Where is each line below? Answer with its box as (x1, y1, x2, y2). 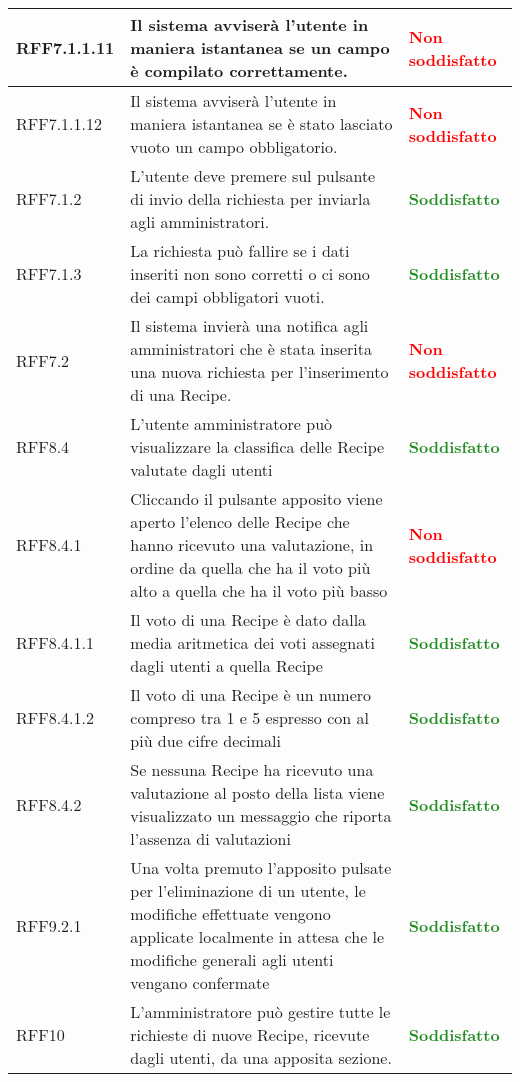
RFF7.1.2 (16, 187, 82, 210)
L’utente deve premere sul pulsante (130, 164, 376, 187)
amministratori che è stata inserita (130, 337, 373, 360)
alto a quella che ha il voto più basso (130, 579, 388, 602)
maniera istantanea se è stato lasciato (130, 112, 393, 135)
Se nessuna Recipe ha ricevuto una (130, 758, 374, 781)
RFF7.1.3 (16, 262, 82, 285)
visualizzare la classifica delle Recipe (130, 435, 385, 458)
